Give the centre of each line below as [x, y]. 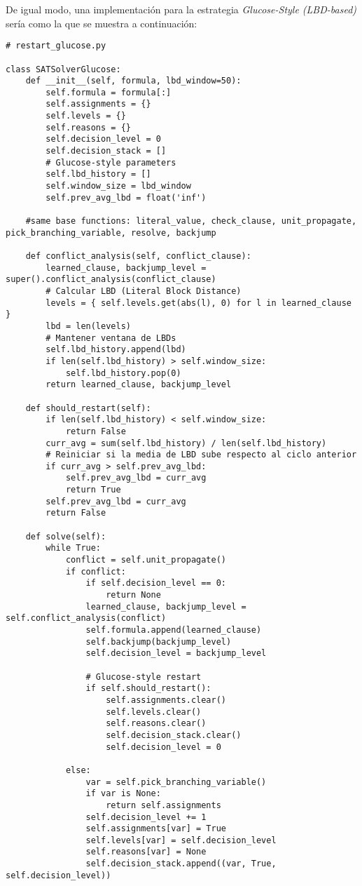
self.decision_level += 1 [146, 817]
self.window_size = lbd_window [118, 186]
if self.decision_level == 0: [156, 583]
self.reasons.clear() [156, 724]
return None [133, 595]
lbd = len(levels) [88, 326]
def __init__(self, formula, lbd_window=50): [133, 81]
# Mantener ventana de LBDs [111, 338]
